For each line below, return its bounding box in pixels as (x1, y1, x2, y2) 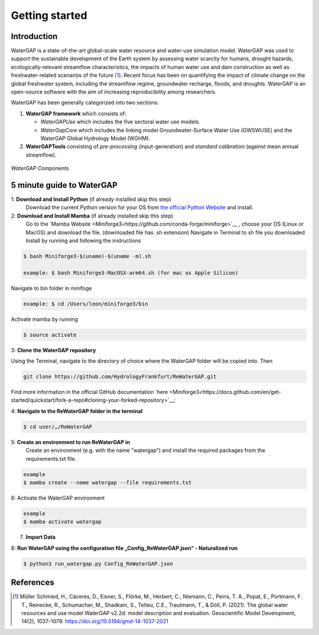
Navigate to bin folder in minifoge (11, 284, 92, 292)
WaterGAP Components (11, 165, 69, 172)
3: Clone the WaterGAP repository (11, 346, 96, 354)
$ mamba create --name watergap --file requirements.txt (23, 479, 192, 486)
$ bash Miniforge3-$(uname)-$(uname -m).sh (23, 253, 152, 259)
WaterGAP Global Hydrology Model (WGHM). (40, 135, 151, 142)
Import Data (25, 533, 56, 540)
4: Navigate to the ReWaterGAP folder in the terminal (11, 408, 143, 415)
